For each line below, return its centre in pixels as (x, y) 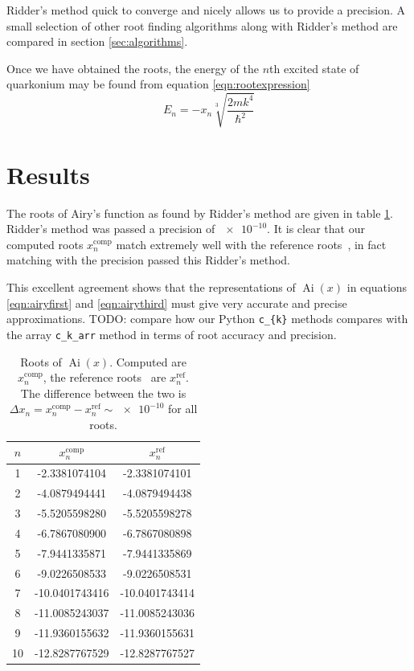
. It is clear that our (316, 229)
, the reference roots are (105, 377)
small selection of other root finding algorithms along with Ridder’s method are (202, 25)
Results (48, 174)
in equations (377, 287)
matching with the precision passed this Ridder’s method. (148, 260)
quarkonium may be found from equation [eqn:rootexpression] (158, 84)
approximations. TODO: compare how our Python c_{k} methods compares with (207, 319)
